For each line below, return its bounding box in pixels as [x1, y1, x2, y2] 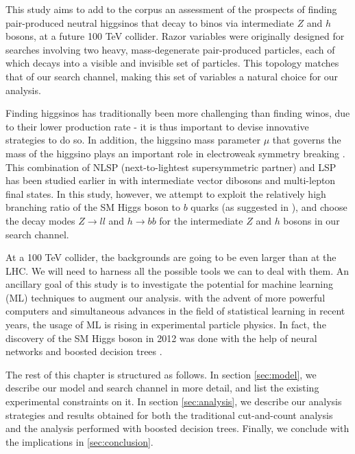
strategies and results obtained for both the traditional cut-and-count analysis [5, 407, 333, 422]
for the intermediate [159, 213, 243, 227]
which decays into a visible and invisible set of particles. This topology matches [5, 56, 339, 70]
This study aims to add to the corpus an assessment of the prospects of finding [5, 2, 337, 16]
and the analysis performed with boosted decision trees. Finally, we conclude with [5, 421, 350, 435]
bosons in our [283, 213, 340, 227]
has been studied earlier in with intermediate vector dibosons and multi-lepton [5, 173, 336, 188]
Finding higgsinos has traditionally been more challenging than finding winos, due [5, 106, 350, 120]
